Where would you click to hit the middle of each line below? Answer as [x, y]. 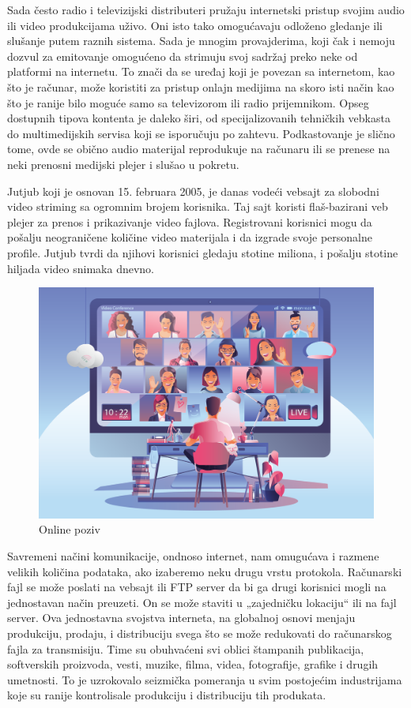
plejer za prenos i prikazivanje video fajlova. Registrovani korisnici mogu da [190, 221]
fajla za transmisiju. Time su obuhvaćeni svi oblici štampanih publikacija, [186, 648]
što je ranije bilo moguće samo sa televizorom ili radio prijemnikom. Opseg [188, 102]
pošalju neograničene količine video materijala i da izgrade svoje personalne [190, 237]
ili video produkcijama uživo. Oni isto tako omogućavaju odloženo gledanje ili [195, 25]
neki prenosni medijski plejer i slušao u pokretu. [123, 164]
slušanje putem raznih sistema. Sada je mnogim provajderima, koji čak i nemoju [201, 41]
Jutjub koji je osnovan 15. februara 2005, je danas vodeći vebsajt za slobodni [193, 191]
